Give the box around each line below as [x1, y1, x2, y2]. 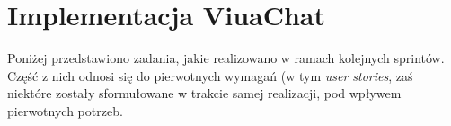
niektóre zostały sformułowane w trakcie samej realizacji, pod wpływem [7, 84, 402, 103]
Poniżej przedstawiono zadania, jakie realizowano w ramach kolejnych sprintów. [7, 49, 445, 67]
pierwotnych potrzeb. [7, 101, 123, 120]
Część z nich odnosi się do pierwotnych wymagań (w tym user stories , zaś [7, 66, 413, 85]
